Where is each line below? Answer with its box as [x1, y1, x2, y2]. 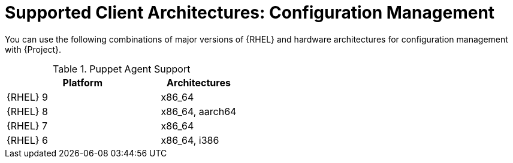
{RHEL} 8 [7, 105, 48, 117]
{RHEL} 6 [7, 134, 48, 146]
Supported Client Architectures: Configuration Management [5, 2, 495, 23]
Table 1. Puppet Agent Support [53, 62, 191, 75]
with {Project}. [5, 44, 62, 55]
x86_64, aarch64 [161, 105, 237, 117]
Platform [62, 76, 102, 89]
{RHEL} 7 [7, 119, 48, 132]
